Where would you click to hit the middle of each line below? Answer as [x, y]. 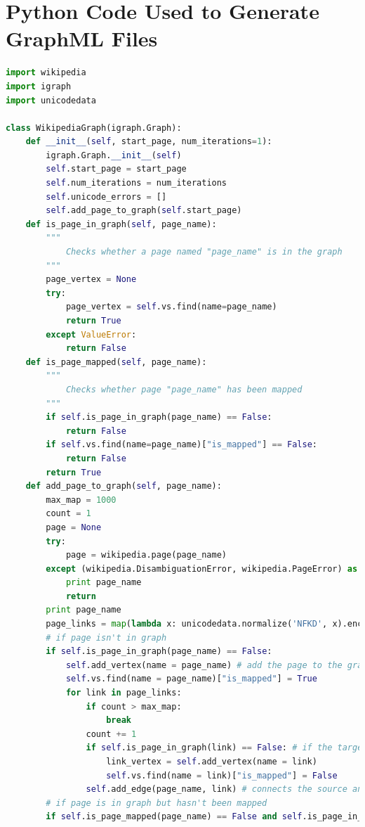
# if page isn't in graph [106, 637]
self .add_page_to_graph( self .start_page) [144, 211]
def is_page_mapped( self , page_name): [116, 362]
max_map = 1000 [81, 500]
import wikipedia [46, 73]
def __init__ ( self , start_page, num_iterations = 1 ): [149, 142]
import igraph [39, 86]
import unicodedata [51, 100]
